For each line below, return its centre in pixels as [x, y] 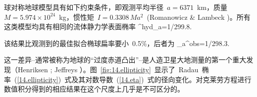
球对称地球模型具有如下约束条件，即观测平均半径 [84, 7]
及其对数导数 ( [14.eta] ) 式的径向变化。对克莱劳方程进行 [161, 79]
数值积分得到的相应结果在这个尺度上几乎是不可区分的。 [94, 89]
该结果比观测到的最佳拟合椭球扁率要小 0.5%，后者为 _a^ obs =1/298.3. [117, 43]
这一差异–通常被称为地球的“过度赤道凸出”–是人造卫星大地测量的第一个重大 [125, 60]
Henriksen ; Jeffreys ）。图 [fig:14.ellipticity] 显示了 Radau [108, 69]
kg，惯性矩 [77, 17]
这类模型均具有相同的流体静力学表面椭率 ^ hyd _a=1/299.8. [98, 26]
